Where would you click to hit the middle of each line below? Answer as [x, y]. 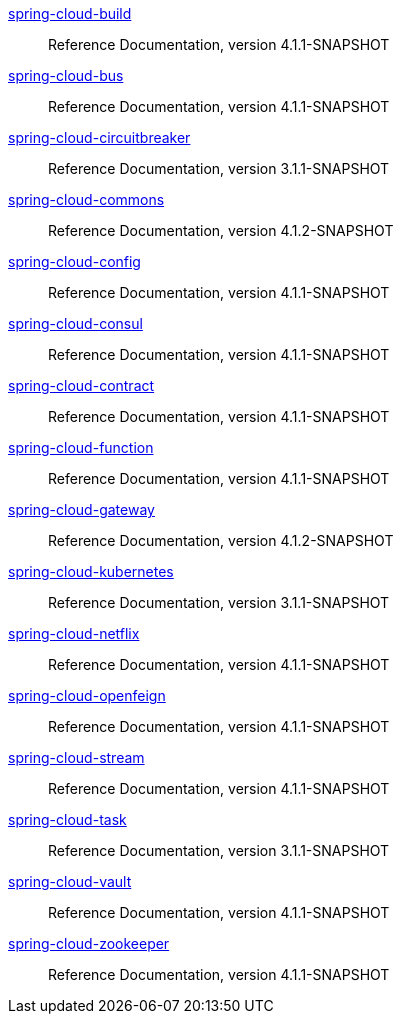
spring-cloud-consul [75, 323]
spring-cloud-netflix [74, 633]
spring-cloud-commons [86, 199]
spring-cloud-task [67, 819]
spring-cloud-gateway [81, 509]
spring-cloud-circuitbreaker [99, 137]
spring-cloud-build [70, 13]
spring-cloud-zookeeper [89, 943]
